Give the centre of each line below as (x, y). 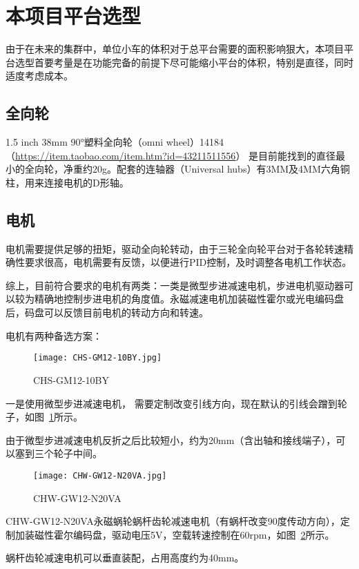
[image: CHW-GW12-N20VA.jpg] (100, 475)
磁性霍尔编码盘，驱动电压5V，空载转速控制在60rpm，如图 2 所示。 (184, 534)
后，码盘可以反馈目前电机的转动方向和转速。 (107, 312)
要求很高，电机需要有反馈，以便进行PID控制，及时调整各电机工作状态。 (188, 262)
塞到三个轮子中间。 (58, 453)
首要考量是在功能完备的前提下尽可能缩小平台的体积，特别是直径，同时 (194, 62)
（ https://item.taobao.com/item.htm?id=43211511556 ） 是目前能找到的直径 (171, 155)
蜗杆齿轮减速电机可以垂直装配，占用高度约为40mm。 (125, 558)
